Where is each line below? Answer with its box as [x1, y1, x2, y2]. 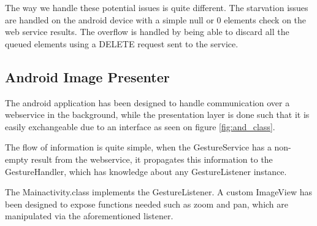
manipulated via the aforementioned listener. [5, 209, 174, 222]
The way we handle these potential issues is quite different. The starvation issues [5, 1, 308, 14]
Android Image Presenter [5, 67, 170, 86]
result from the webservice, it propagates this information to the [31, 152, 273, 165]
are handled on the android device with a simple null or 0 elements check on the [5, 13, 307, 26]
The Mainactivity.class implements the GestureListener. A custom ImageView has [5, 185, 312, 198]
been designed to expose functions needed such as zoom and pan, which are [5, 197, 289, 210]
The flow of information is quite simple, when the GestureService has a [5, 141, 272, 154]
